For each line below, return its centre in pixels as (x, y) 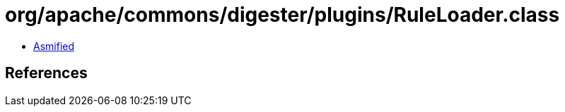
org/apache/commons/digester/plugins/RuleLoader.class (282, 15)
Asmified (54, 46)
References (46, 73)
